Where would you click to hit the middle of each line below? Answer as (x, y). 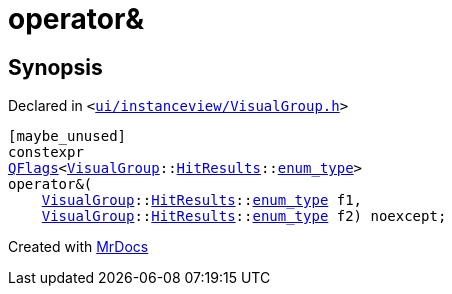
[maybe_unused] (67, 136)
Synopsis (55, 67)
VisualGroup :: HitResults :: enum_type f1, (202, 200)
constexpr (46, 152)
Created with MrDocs (78, 247)
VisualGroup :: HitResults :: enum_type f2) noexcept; (244, 216)
